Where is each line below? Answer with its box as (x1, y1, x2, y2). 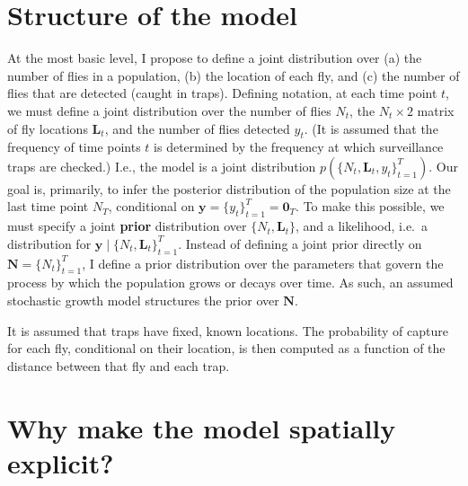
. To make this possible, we (296, 197, 445, 216)
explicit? (7, 444, 114, 481)
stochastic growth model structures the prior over (7, 291, 279, 310)
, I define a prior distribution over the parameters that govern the (82, 253, 444, 272)
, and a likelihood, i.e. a (295, 216, 428, 235)
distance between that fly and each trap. (7, 356, 230, 375)
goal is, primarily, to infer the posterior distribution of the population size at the (7, 179, 451, 198)
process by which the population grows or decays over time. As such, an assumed (7, 273, 454, 292)
